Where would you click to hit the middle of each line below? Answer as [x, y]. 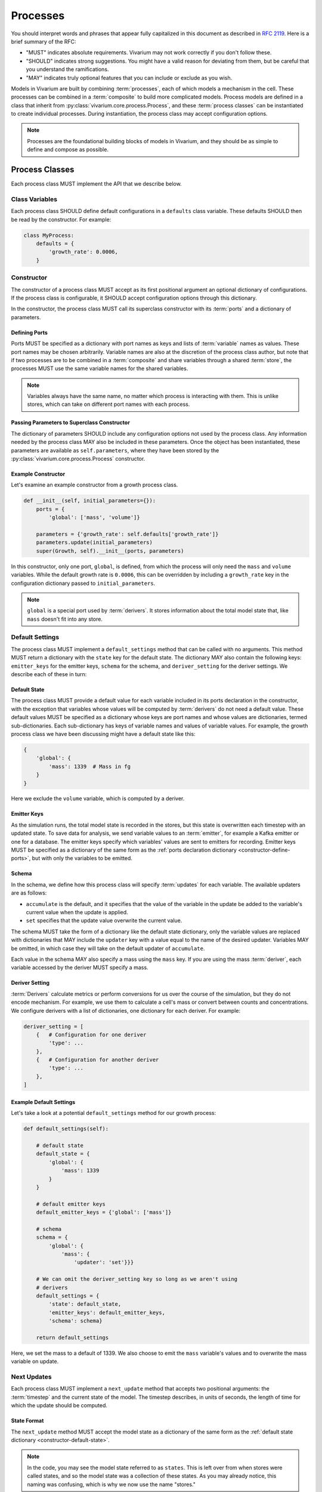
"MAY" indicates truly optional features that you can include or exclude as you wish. [129, 78]
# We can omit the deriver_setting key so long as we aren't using [137, 1279]
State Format [27, 1421]
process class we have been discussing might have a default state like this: [103, 733]
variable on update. [35, 1361]
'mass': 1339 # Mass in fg [90, 766]
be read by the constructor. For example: [61, 219]
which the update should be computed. [59, 1405]
